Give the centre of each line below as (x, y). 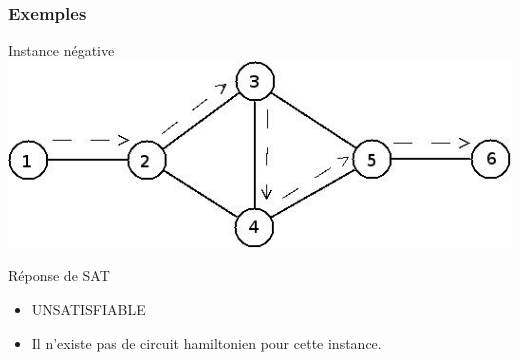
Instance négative (61, 50)
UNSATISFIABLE (88, 308)
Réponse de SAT (59, 275)
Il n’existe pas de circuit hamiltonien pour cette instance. (206, 342)
